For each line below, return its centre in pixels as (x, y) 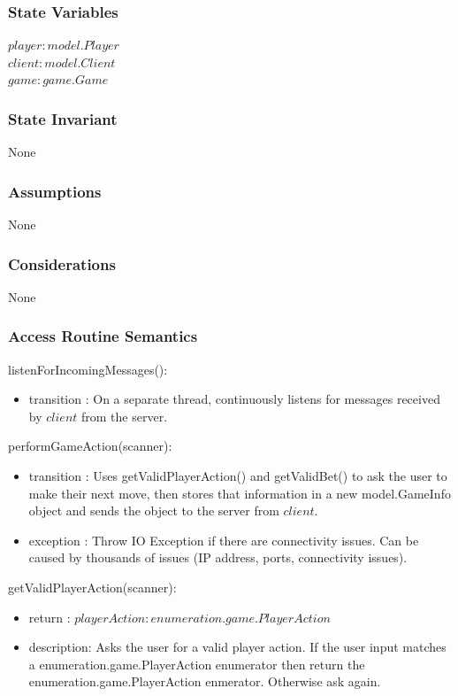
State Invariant (63, 118)
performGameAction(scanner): (90, 446)
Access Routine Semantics (103, 336)
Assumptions (55, 191)
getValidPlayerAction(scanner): (92, 587)
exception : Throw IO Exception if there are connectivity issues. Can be (224, 540)
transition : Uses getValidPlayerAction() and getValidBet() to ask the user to (238, 476)
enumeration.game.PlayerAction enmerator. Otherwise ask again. (205, 681)
